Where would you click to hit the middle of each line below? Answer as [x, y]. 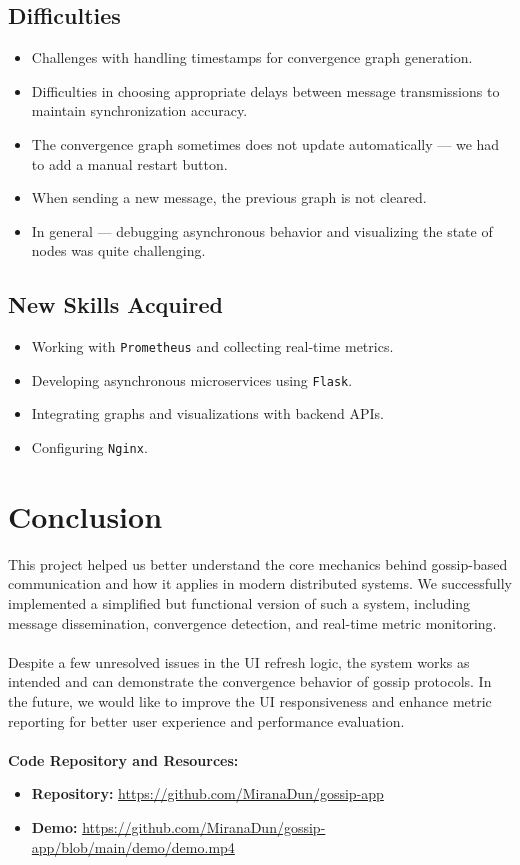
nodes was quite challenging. [118, 250]
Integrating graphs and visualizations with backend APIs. [207, 413]
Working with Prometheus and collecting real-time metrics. [212, 346]
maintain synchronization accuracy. [139, 110]
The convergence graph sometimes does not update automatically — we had [265, 143]
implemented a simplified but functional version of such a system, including [239, 603]
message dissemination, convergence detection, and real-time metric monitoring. [252, 622]
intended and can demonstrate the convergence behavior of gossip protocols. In [250, 681]
